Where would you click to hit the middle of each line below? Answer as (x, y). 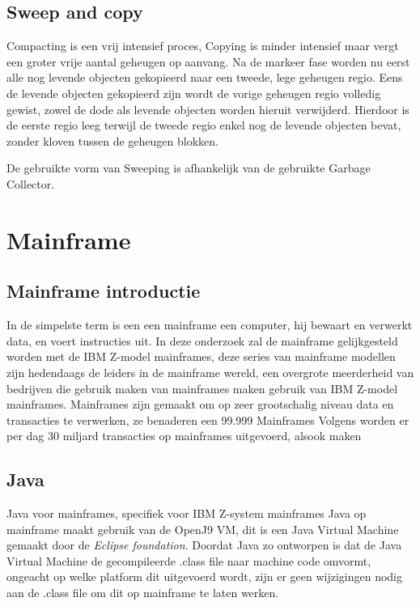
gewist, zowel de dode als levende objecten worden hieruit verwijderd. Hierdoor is (208, 109)
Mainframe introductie (104, 291)
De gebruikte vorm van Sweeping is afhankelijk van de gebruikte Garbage (189, 168)
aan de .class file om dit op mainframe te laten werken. (143, 593)
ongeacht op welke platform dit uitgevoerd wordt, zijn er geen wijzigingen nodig (205, 576)
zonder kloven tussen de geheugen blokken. (112, 140)
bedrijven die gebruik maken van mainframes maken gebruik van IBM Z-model (202, 388)
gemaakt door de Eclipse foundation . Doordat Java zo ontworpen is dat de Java (204, 545)
